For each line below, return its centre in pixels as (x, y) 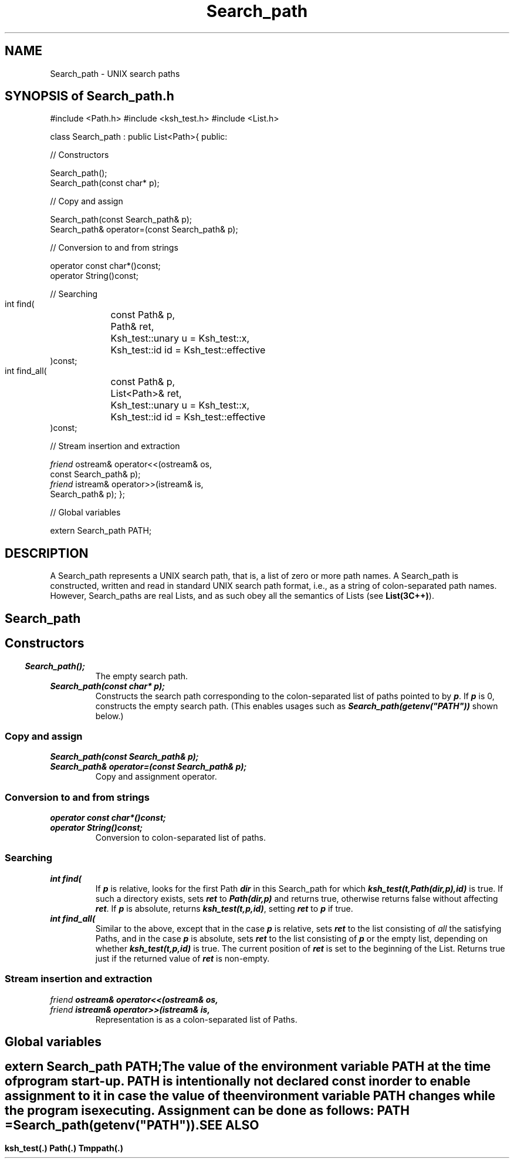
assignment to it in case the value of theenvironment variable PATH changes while (250, 1096)
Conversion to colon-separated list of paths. (180, 838)
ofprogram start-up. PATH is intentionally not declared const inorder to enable (238, 1081)
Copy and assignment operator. (156, 777)
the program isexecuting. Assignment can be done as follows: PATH (207, 1111)
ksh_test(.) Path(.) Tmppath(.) (64, 1148)
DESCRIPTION (47, 553)
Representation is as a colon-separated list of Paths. (196, 1019)
